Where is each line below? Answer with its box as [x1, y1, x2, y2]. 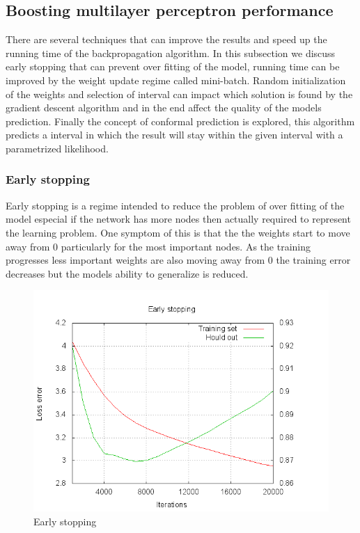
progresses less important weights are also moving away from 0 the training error [6, 253, 351, 267]
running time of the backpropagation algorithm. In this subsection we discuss [6, 45, 336, 60]
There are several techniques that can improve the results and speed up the [6, 32, 327, 47]
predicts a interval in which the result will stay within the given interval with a [6, 127, 343, 142]
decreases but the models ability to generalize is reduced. [6, 266, 249, 280]
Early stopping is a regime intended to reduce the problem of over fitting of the [6, 198, 345, 212]
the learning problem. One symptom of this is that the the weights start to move [6, 225, 350, 239]
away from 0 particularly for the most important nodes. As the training [6, 239, 311, 253]
